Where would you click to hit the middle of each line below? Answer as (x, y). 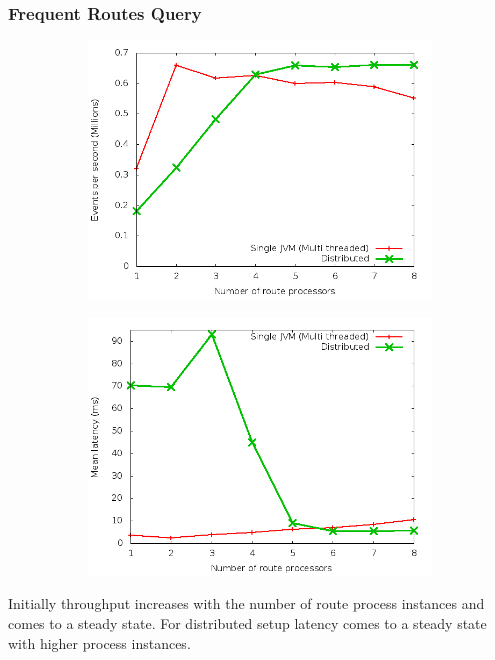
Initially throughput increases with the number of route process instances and (246, 603)
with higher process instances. (99, 642)
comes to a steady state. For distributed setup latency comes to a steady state (247, 623)
